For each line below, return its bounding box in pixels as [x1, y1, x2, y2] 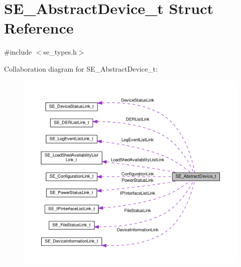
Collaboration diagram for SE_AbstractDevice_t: [4, 63, 158, 74]
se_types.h [43, 47, 77, 57]
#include [4, 47, 32, 57]
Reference [4, 18, 74, 38]
